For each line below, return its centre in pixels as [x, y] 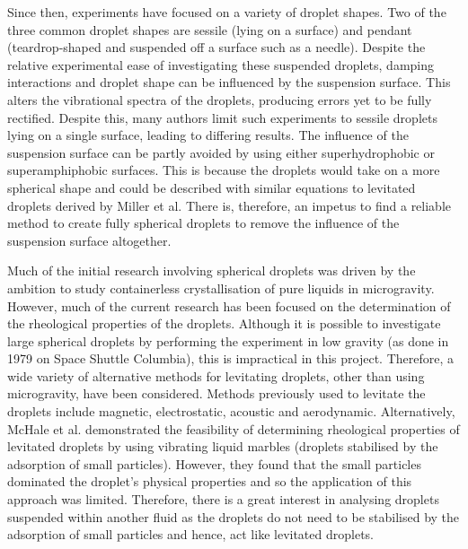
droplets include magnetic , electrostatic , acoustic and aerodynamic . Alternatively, [231, 411]
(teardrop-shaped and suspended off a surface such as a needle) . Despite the [216, 47]
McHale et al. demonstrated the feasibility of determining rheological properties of [234, 428]
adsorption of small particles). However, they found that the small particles [214, 463]
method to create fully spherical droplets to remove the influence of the [203, 223]
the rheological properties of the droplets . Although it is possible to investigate [224, 323]
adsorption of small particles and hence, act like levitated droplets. [190, 534]
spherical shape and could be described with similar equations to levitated [212, 187]
